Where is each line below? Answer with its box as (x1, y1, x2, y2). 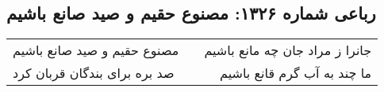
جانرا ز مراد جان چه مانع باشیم (204, 41, 372, 60)
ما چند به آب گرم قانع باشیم (220, 64, 372, 83)
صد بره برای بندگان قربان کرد (13, 64, 175, 83)
